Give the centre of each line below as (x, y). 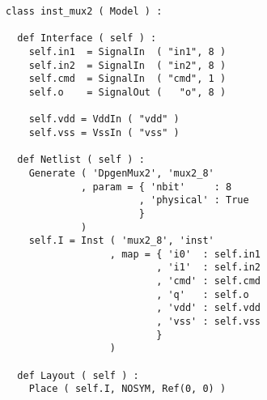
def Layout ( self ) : (78, 375)
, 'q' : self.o (203, 294)
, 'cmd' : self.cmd (208, 281)
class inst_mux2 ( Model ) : (84, 11)
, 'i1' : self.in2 (208, 268)
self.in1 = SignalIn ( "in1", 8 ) (127, 51)
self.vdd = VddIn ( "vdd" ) (104, 119)
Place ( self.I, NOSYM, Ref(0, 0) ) (127, 389)
